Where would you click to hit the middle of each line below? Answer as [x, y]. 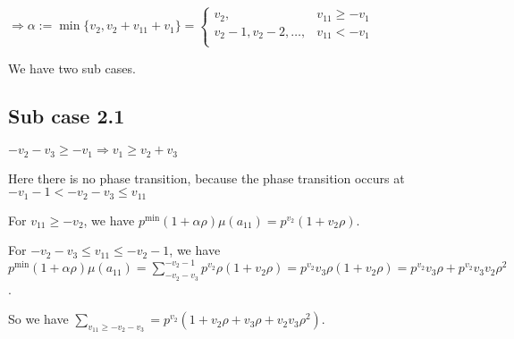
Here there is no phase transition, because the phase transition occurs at [206, 178]
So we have [38, 319]
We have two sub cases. [72, 68]
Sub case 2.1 [67, 116]
